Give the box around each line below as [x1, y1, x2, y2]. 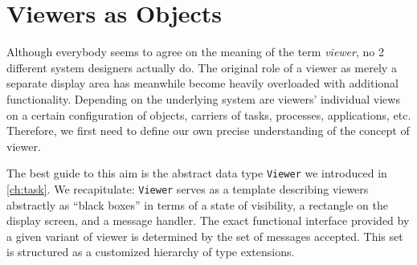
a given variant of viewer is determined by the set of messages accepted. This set [6, 227, 403, 244]
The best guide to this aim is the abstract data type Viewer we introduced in [6, 165, 387, 181]
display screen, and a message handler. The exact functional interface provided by [6, 212, 410, 229]
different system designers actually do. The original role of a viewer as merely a [6, 59, 397, 75]
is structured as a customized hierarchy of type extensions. [6, 243, 295, 260]
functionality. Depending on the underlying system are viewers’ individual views [6, 90, 400, 107]
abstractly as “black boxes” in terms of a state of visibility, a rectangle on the [6, 196, 388, 213]
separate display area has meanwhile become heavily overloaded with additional [6, 75, 399, 92]
